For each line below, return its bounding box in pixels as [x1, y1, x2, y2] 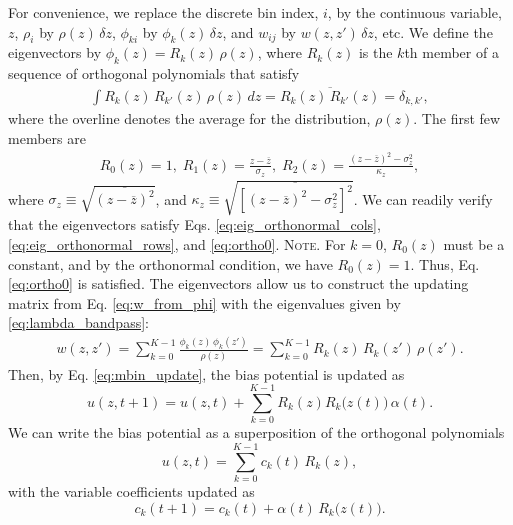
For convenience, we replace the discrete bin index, [8, 2, 319, 22]
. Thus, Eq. [410, 253, 480, 274]
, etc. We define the [373, 21, 493, 42]
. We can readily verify [353, 188, 493, 209]
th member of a [404, 42, 499, 63]
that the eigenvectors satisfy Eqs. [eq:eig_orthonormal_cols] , [8, 214, 381, 235]
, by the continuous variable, [327, 2, 502, 22]
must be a [443, 233, 505, 254]
